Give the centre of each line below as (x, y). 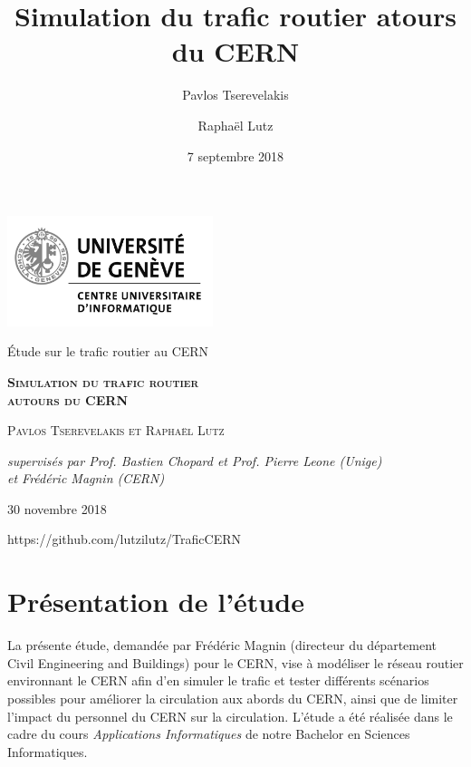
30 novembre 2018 (57, 508)
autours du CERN (68, 399)
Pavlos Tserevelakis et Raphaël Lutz (116, 430)
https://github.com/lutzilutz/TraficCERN (124, 539)
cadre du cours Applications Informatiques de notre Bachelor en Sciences (209, 734)
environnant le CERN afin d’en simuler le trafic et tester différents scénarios (218, 680)
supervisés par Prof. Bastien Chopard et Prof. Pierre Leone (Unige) (195, 460)
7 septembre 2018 (235, 155)
